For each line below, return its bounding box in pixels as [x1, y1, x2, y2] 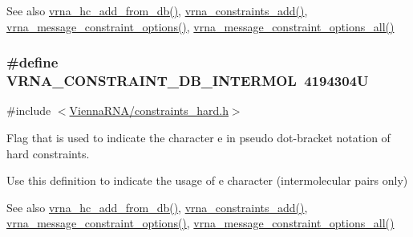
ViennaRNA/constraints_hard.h [69, 102, 229, 119]
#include [6, 102, 51, 119]
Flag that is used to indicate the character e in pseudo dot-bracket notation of [6, 129, 391, 145]
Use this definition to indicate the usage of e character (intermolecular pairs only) [6, 172, 408, 189]
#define [6, 52, 59, 72]
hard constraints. [6, 145, 90, 161]
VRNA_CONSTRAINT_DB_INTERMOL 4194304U [6, 71, 369, 91]
